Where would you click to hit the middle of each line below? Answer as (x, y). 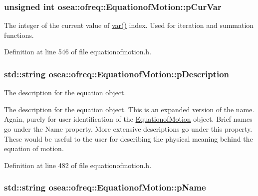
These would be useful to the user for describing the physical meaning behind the (129, 138)
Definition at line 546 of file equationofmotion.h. (78, 52)
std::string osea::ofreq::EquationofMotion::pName (105, 187)
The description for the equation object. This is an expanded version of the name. (129, 109)
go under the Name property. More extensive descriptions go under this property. (128, 129)
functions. (19, 35)
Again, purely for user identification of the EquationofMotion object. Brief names (128, 119)
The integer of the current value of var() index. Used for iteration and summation (129, 25)
